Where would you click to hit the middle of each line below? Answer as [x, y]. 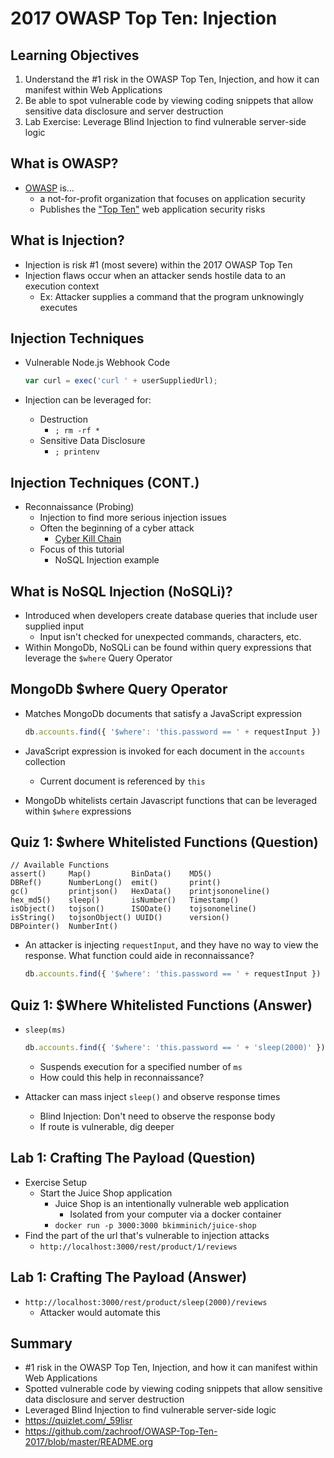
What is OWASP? [64, 163]
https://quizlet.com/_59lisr [78, 1421]
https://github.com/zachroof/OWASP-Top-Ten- [121, 1431]
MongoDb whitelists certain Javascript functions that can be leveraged [171, 800]
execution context [62, 286]
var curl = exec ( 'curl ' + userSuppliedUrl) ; [121, 381]
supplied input [54, 626]
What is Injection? [67, 240]
